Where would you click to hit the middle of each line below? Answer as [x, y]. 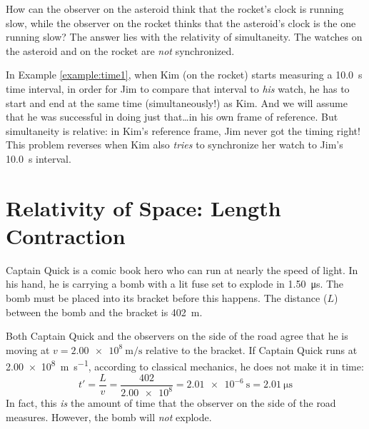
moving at [28, 349]
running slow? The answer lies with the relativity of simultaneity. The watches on [184, 37]
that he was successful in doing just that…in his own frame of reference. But [172, 117]
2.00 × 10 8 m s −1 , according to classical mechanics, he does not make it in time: [185, 365]
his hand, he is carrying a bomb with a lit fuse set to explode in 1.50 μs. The [175, 284]
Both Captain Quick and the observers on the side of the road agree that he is [177, 336]
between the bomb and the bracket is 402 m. [104, 312]
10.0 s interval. [39, 158]
